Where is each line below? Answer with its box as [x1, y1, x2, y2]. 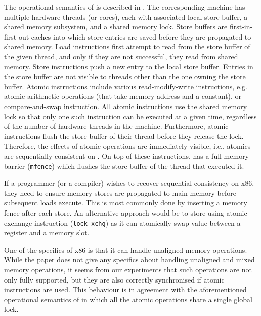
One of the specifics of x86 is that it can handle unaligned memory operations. [4, 244, 247, 255]
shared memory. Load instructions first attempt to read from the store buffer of [4, 41, 250, 52]
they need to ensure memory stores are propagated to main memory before [4, 187, 236, 198]
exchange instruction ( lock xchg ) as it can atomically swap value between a [4, 217, 241, 228]
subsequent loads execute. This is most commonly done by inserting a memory [4, 197, 247, 208]
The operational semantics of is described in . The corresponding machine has [4, 2, 245, 12]
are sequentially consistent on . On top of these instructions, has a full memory [4, 150, 249, 161]
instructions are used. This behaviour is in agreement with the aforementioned [4, 284, 247, 295]
